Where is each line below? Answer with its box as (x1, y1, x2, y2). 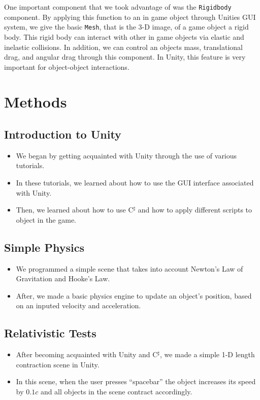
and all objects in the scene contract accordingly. (40, 386, 192, 396)
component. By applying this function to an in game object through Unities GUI (4, 11, 256, 22)
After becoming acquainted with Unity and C (16, 349, 158, 360)
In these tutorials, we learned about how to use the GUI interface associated (16, 177, 254, 188)
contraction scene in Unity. (16, 359, 100, 369)
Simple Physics (4, 239, 84, 255)
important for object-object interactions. (4, 61, 129, 72)
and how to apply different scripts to (138, 204, 252, 215)
